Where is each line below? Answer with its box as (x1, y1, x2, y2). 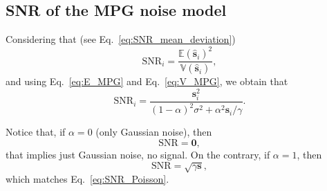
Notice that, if (6, 125, 66, 139)
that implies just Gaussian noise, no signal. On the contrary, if (6, 147, 270, 161)
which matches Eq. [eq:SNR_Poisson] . (6, 172, 169, 186)
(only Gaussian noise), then (95, 125, 212, 139)
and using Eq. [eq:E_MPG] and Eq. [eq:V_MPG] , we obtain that (6, 74, 288, 89)
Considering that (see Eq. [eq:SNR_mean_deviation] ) (6, 32, 236, 46)
